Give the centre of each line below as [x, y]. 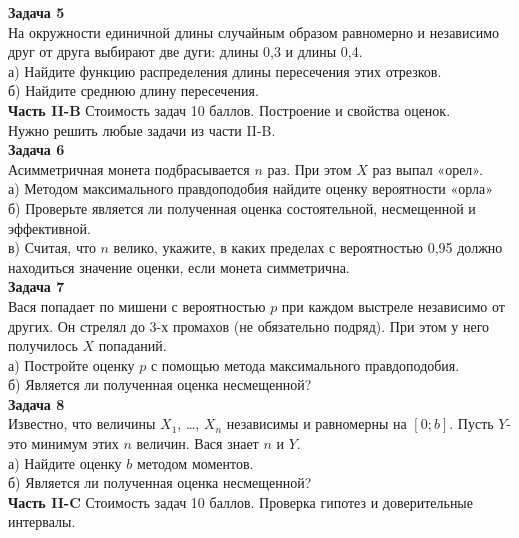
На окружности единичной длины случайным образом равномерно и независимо [254, 31]
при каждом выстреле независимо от [393, 305]
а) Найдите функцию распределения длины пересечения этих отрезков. [225, 70]
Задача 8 [36, 403]
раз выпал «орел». [427, 168]
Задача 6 [36, 149]
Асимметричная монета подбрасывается [129, 168]
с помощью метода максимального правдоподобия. [305, 364]
